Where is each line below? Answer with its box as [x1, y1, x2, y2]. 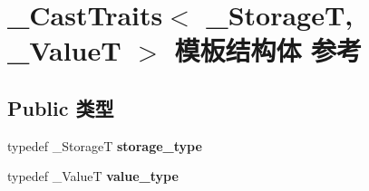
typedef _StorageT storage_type [7, 136, 202, 155]
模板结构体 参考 [174, 32, 363, 69]
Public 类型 [7, 93, 114, 121]
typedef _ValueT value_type [7, 167, 179, 186]
